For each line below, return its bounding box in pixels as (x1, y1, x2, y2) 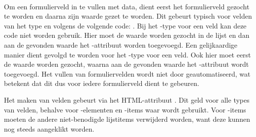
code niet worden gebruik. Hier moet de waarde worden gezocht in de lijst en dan (4, 30, 250, 40)
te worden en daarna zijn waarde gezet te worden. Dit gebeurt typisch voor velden (4, 11, 252, 21)
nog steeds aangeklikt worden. (4, 123, 95, 134)
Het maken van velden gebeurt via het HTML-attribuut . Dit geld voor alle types (4, 94, 250, 105)
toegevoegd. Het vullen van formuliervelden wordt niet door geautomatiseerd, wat (4, 68, 251, 79)
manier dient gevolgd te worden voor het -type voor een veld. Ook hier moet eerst (4, 49, 251, 59)
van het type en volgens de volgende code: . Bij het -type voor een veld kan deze (4, 20, 247, 30)
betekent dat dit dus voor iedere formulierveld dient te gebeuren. (4, 78, 199, 88)
